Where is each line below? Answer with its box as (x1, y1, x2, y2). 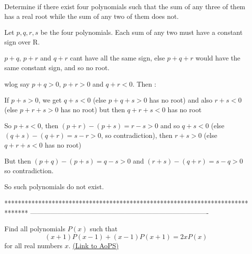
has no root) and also (149, 95, 213, 105)
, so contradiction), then (101, 130, 173, 140)
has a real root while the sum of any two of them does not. (4, 11, 179, 21)
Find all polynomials (4, 224, 65, 234)
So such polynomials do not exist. (4, 181, 104, 192)
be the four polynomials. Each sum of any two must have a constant (40, 27, 243, 37)
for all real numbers (4, 240, 62, 250)
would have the (195, 53, 240, 63)
